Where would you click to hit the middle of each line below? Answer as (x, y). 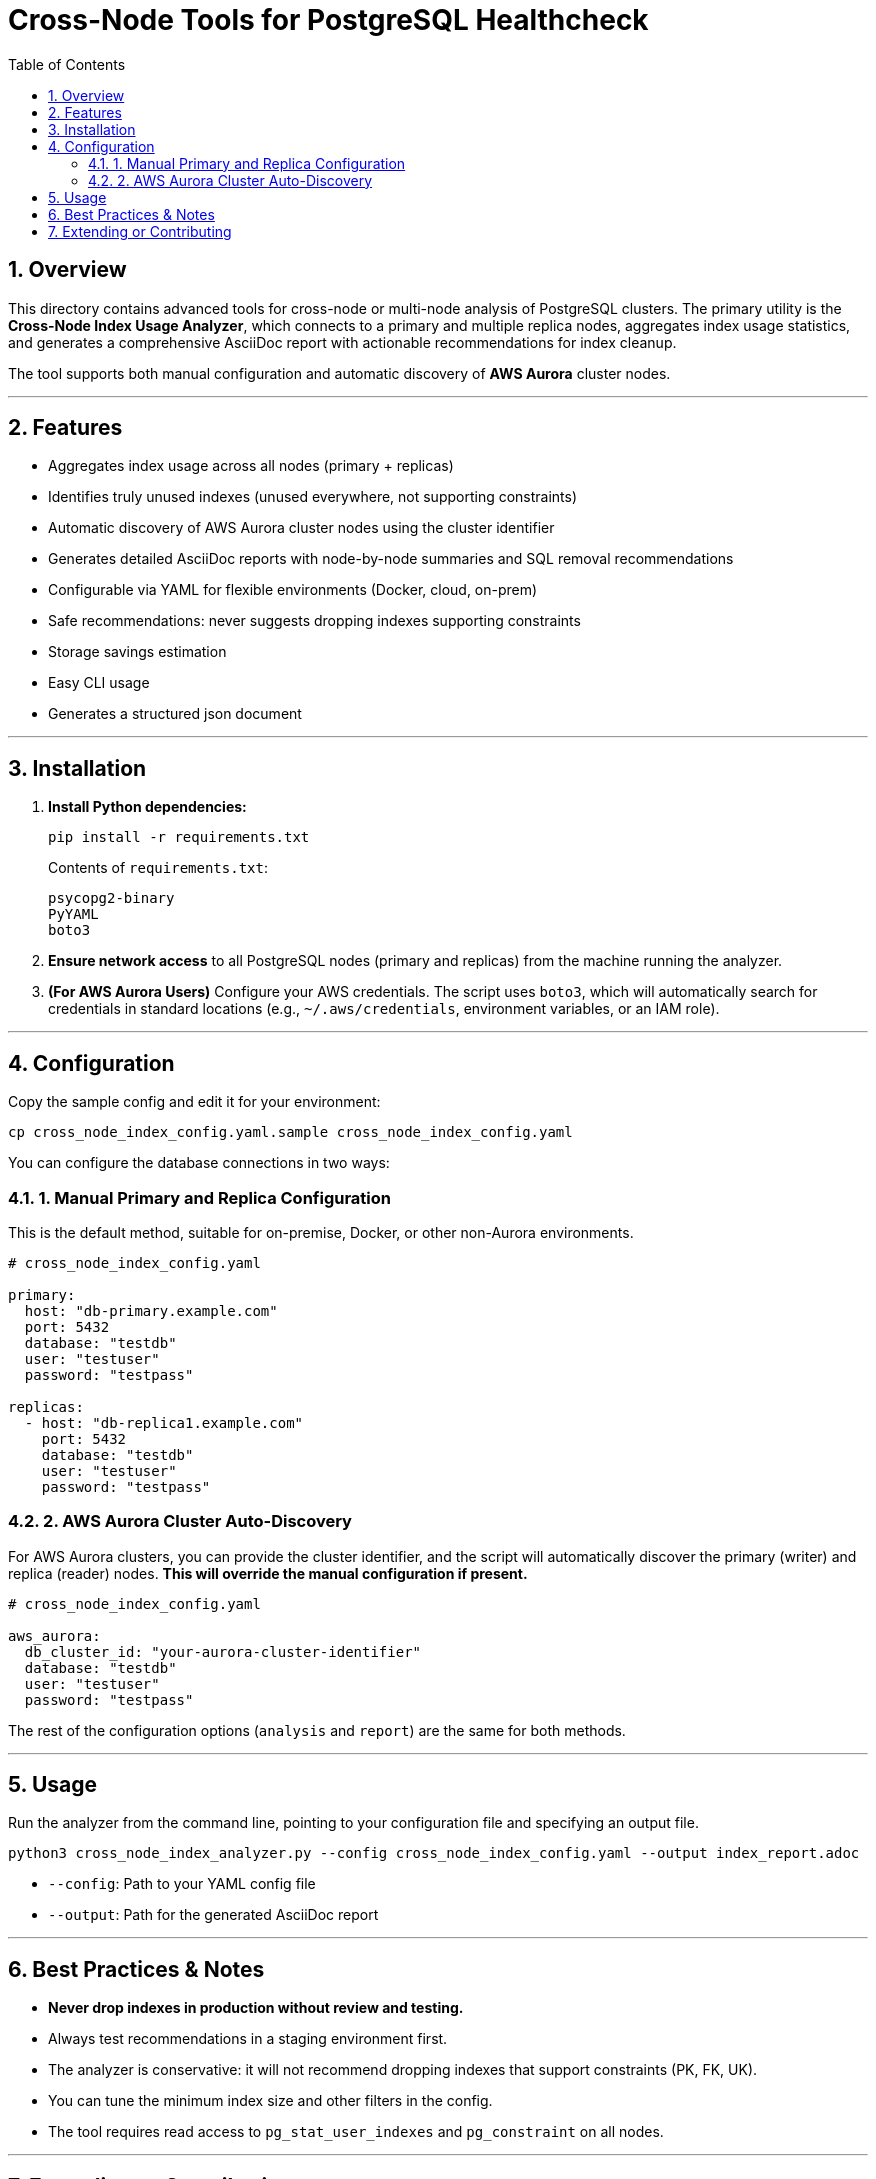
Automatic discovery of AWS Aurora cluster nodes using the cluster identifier (301, 528)
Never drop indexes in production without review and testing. (256, 2008)
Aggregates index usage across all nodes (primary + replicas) (251, 466)
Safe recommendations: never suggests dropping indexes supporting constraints (314, 621)
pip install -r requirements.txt (179, 837)
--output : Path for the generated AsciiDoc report (213, 1915)
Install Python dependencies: (147, 807)
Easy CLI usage (99, 683)
